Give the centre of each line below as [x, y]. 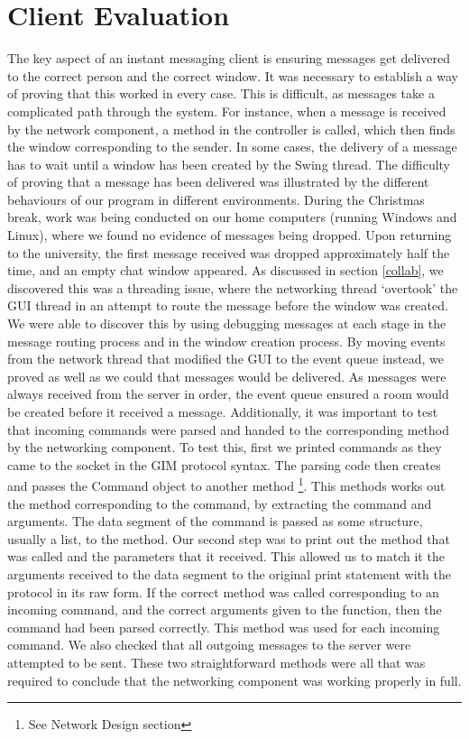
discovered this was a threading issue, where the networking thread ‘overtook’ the [233, 287]
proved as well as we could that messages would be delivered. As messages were [227, 376]
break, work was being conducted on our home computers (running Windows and [232, 217]
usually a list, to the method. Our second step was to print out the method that [229, 538]
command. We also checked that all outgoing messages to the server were [209, 645]
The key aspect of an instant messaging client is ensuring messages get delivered [229, 58]
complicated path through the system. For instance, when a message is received [227, 111]
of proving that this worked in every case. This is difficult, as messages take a [221, 93]
